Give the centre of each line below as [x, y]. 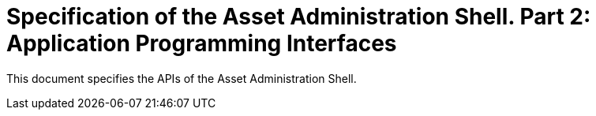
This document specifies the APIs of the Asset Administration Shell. [182, 78]
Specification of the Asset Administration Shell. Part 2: [299, 17]
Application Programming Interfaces [202, 43]
